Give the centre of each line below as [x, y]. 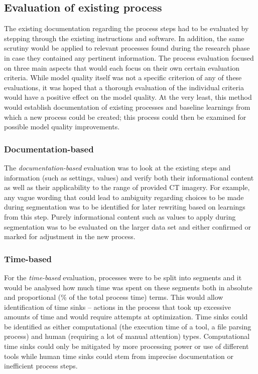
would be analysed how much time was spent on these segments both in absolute [128, 287]
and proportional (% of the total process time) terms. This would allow [114, 297]
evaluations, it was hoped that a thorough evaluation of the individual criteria [124, 87]
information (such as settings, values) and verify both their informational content [129, 177]
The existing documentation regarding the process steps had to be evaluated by [126, 28]
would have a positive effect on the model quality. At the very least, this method [128, 97]
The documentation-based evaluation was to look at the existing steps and [117, 167]
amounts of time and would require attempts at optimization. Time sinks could [126, 317]
